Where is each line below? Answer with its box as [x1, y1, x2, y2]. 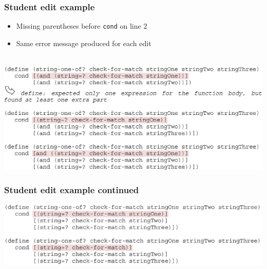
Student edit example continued [4, 183, 139, 196]
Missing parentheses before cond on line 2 [16, 20, 147, 31]
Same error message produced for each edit [16, 37, 151, 48]
